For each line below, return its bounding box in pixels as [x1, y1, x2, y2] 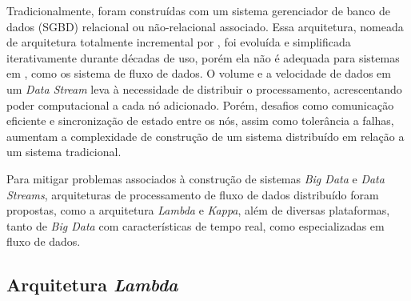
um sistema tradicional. [6, 143, 122, 160]
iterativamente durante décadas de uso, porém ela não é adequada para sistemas [6, 49, 400, 66]
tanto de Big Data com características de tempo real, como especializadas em [6, 217, 385, 234]
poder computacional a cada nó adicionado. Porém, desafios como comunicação [6, 96, 394, 113]
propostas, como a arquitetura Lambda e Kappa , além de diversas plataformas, [6, 202, 390, 219]
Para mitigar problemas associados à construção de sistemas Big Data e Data [6, 170, 385, 187]
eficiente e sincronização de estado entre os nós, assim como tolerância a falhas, [6, 112, 394, 129]
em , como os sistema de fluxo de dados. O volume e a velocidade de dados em [6, 65, 391, 82]
